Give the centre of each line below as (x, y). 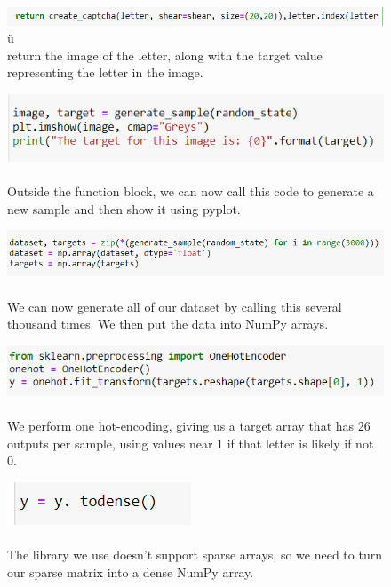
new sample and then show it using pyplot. (124, 208)
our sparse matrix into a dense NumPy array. (131, 571)
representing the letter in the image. (105, 72)
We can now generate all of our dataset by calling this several (175, 306)
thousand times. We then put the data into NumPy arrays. (168, 324)
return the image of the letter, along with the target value (165, 55)
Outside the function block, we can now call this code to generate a (191, 190)
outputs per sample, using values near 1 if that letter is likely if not (191, 443)
